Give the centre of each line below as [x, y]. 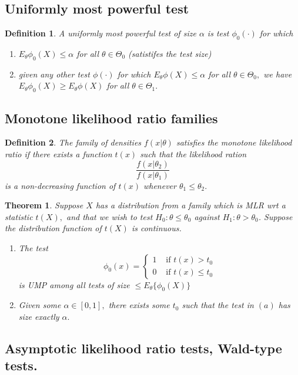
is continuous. [156, 228]
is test [218, 33]
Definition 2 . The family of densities [73, 142]
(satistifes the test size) [170, 53]
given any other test [54, 74]
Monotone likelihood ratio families [111, 118]
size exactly [39, 316]
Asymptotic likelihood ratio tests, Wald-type [143, 348]
